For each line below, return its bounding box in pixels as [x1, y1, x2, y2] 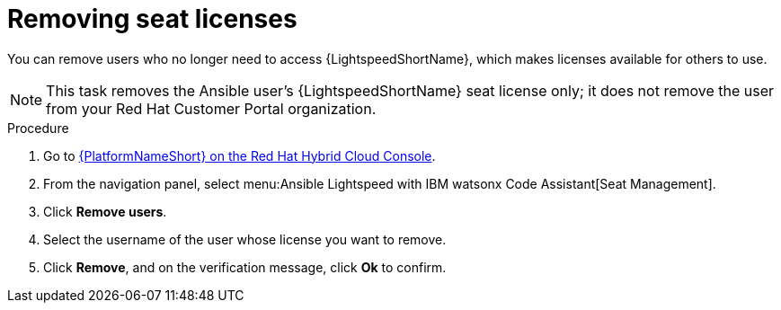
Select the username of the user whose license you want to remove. [43, 231, 447, 247]
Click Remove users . [43, 203, 167, 219]
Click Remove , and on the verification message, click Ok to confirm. [43, 259, 447, 275]
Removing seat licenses [7, 4, 297, 34]
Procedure [7, 120, 69, 136]
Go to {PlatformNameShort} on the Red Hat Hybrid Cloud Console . [43, 147, 436, 164]
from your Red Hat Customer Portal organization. [46, 99, 377, 118]
